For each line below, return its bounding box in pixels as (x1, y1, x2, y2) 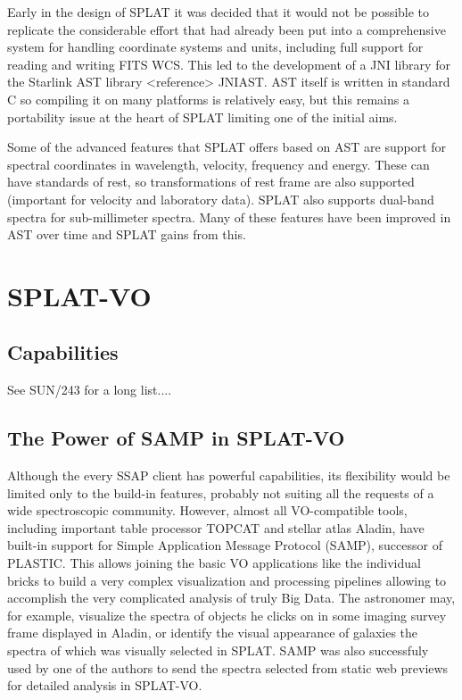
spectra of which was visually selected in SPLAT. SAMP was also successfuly (7, 641, 429, 660)
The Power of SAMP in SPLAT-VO (7, 424, 345, 452)
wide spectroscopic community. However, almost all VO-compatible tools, (7, 501, 408, 520)
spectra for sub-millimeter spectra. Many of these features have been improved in (7, 207, 451, 226)
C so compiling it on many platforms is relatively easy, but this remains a (7, 89, 409, 108)
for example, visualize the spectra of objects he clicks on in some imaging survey (7, 605, 447, 624)
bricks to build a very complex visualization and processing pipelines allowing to (7, 571, 447, 589)
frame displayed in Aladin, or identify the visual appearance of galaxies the (7, 623, 418, 642)
